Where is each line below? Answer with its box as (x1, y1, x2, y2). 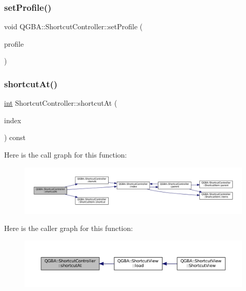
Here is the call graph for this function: (4, 149, 127, 160)
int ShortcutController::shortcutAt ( (4, 98, 117, 108)
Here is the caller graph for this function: (4, 223, 133, 234)
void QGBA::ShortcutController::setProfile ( (4, 21, 143, 32)
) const (4, 132, 26, 143)
